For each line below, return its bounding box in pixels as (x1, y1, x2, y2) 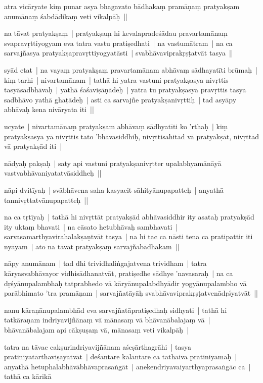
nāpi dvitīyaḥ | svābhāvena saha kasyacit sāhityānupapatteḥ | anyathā (4, 184, 224, 195)
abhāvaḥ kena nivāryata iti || (4, 104, 94, 115)
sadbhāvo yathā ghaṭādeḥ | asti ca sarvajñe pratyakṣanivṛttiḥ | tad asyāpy (4, 94, 237, 104)
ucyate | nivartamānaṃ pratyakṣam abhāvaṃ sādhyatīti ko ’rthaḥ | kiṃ (4, 121, 228, 131)
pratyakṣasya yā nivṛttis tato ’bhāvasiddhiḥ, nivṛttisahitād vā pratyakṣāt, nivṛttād (4, 131, 259, 141)
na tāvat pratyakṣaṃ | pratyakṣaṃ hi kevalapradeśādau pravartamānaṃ (4, 28, 228, 38)
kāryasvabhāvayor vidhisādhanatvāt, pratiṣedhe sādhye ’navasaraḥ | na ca (4, 268, 233, 279)
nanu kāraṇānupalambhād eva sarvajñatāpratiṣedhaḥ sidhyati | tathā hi (4, 304, 227, 315)
